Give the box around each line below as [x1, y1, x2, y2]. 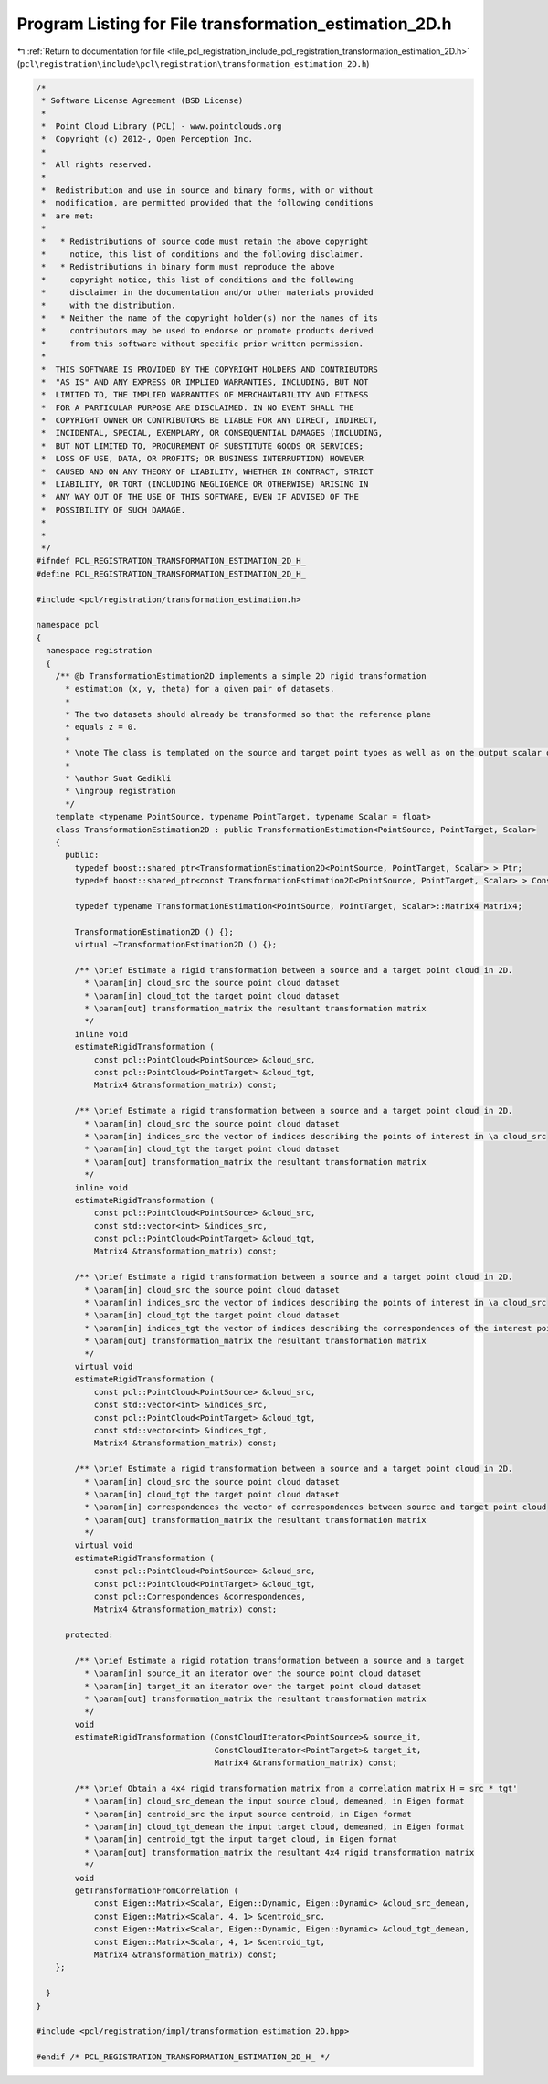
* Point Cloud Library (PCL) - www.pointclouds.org [41, 122, 282, 132]
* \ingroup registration [65, 786, 177, 797]
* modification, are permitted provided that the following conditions [41, 197, 374, 208]
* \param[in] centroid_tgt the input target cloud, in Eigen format [83, 1835, 397, 1845]
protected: [65, 1630, 114, 1640]
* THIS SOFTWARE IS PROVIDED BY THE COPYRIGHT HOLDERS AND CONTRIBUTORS [41, 364, 379, 375]
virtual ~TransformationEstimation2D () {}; [74, 939, 278, 950]
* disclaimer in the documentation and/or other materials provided [41, 288, 374, 298]
